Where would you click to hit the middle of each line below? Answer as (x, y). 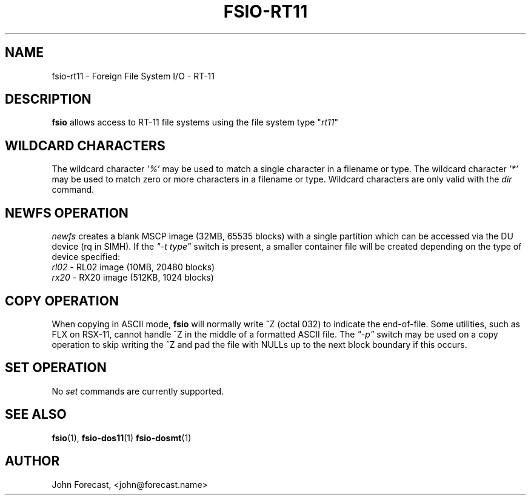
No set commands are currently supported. (138, 391)
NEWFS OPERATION (67, 213)
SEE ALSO (36, 415)
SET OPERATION (56, 368)
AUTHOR (32, 461)
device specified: (86, 257)
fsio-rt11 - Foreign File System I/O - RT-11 (133, 76)
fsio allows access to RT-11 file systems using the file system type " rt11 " (195, 122)
